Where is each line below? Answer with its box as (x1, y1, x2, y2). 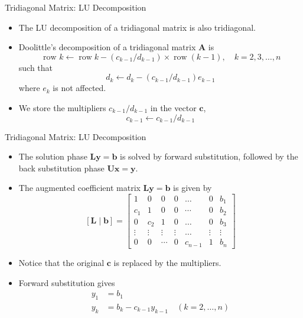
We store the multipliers (18, 101, 106, 113)
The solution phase (18, 150, 87, 163)
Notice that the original (18, 256, 105, 268)
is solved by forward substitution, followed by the (119, 150, 298, 163)
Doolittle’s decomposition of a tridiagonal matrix (18, 41, 196, 53)
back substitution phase (18, 161, 105, 174)
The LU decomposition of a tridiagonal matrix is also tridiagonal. (18, 21, 256, 33)
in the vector (150, 101, 197, 113)
